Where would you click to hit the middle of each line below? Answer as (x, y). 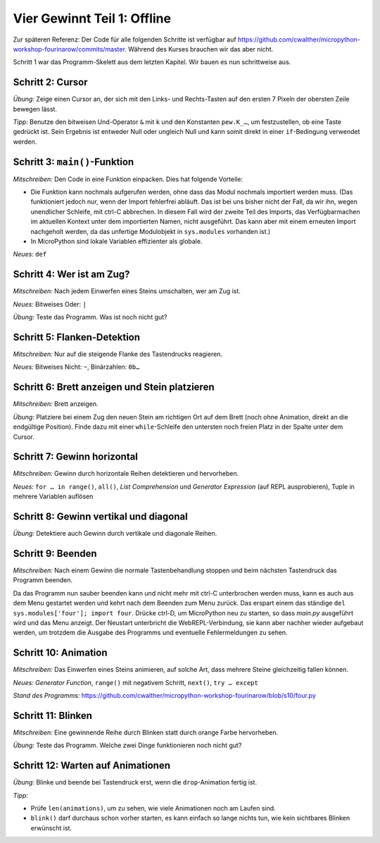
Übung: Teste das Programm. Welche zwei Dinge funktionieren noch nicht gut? (127, 745)
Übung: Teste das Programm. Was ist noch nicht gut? (90, 317)
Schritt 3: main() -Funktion (74, 162)
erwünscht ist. (51, 827)
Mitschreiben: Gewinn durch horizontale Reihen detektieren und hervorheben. (126, 474)
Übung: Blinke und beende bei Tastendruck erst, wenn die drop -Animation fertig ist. (135, 782)
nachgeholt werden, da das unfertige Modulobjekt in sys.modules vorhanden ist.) (151, 231)
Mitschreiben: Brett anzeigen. (56, 404)
